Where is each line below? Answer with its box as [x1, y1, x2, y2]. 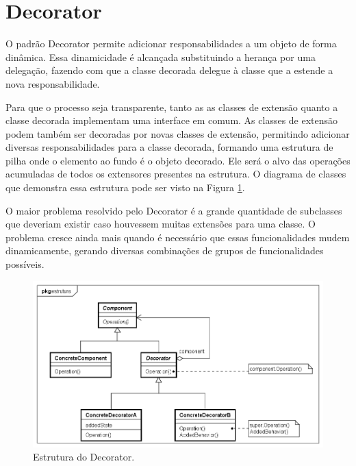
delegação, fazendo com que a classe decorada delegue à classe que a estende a [5, 63, 333, 77]
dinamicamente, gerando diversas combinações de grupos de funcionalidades [5, 243, 324, 258]
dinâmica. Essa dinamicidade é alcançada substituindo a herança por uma [5, 49, 316, 64]
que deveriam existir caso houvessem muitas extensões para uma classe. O [5, 217, 316, 231]
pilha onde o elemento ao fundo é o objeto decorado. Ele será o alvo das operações [5, 153, 351, 167]
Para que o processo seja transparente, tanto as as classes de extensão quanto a [5, 99, 338, 114]
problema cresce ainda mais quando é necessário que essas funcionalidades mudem [5, 230, 350, 244]
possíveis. [5, 257, 44, 271]
